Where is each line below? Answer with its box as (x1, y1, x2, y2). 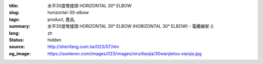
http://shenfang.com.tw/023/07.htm (47, 44, 119, 50)
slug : (9, 10, 19, 16)
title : (9, 3, 19, 8)
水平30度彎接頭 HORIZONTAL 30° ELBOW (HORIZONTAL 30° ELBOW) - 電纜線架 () (47, 23, 214, 29)
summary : (9, 23, 31, 29)
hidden (47, 37, 62, 43)
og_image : (9, 50, 31, 56)
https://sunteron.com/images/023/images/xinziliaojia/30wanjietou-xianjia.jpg (47, 50, 202, 56)
